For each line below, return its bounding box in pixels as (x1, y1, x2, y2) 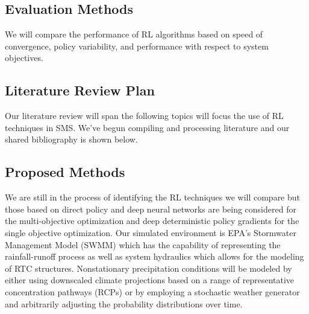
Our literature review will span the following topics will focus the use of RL (5, 109, 284, 122)
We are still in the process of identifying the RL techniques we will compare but (5, 191, 301, 203)
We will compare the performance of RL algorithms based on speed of (5, 28, 263, 40)
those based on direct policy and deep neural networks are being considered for (5, 202, 296, 215)
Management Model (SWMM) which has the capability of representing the (5, 238, 281, 251)
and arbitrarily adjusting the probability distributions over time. (5, 297, 243, 310)
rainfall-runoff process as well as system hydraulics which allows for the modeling (5, 250, 304, 263)
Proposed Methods (5, 162, 125, 181)
